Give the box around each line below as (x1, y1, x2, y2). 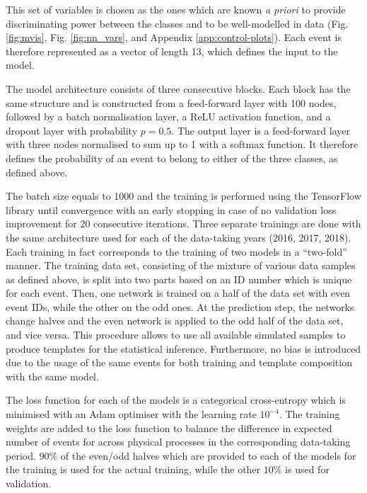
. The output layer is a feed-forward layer (171, 123, 350, 137)
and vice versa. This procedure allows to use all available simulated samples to (6, 327, 346, 342)
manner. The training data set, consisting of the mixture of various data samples (6, 258, 356, 273)
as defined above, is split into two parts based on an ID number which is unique (6, 271, 352, 286)
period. (6, 448, 36, 463)
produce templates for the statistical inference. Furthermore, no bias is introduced (6, 341, 361, 356)
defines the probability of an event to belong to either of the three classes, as (6, 150, 338, 165)
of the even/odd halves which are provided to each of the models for (60, 448, 356, 463)
